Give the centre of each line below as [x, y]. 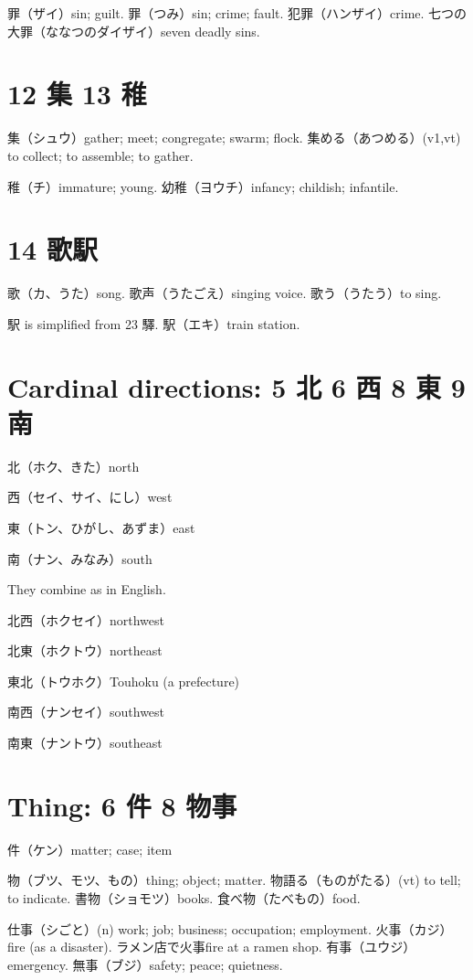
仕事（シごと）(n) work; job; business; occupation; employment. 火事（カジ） [230, 928]
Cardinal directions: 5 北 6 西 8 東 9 [236, 386]
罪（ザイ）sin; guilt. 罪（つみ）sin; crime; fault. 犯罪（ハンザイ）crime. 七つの [237, 13]
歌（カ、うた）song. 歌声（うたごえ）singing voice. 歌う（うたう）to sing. [225, 293]
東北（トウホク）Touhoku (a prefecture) [124, 681]
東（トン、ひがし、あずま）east [101, 527]
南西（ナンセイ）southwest [86, 712]
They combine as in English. [87, 589]
